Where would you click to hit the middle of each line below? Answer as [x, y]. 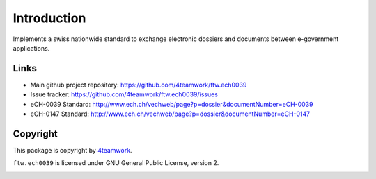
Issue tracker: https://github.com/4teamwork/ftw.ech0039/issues [124, 94]
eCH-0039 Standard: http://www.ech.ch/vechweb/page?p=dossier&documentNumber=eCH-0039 [172, 104]
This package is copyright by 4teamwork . [72, 150]
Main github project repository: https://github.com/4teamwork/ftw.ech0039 [139, 85]
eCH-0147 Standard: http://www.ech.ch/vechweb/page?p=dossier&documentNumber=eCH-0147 [170, 114]
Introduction [49, 18]
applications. [31, 48]
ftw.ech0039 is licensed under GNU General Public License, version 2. [116, 163]
